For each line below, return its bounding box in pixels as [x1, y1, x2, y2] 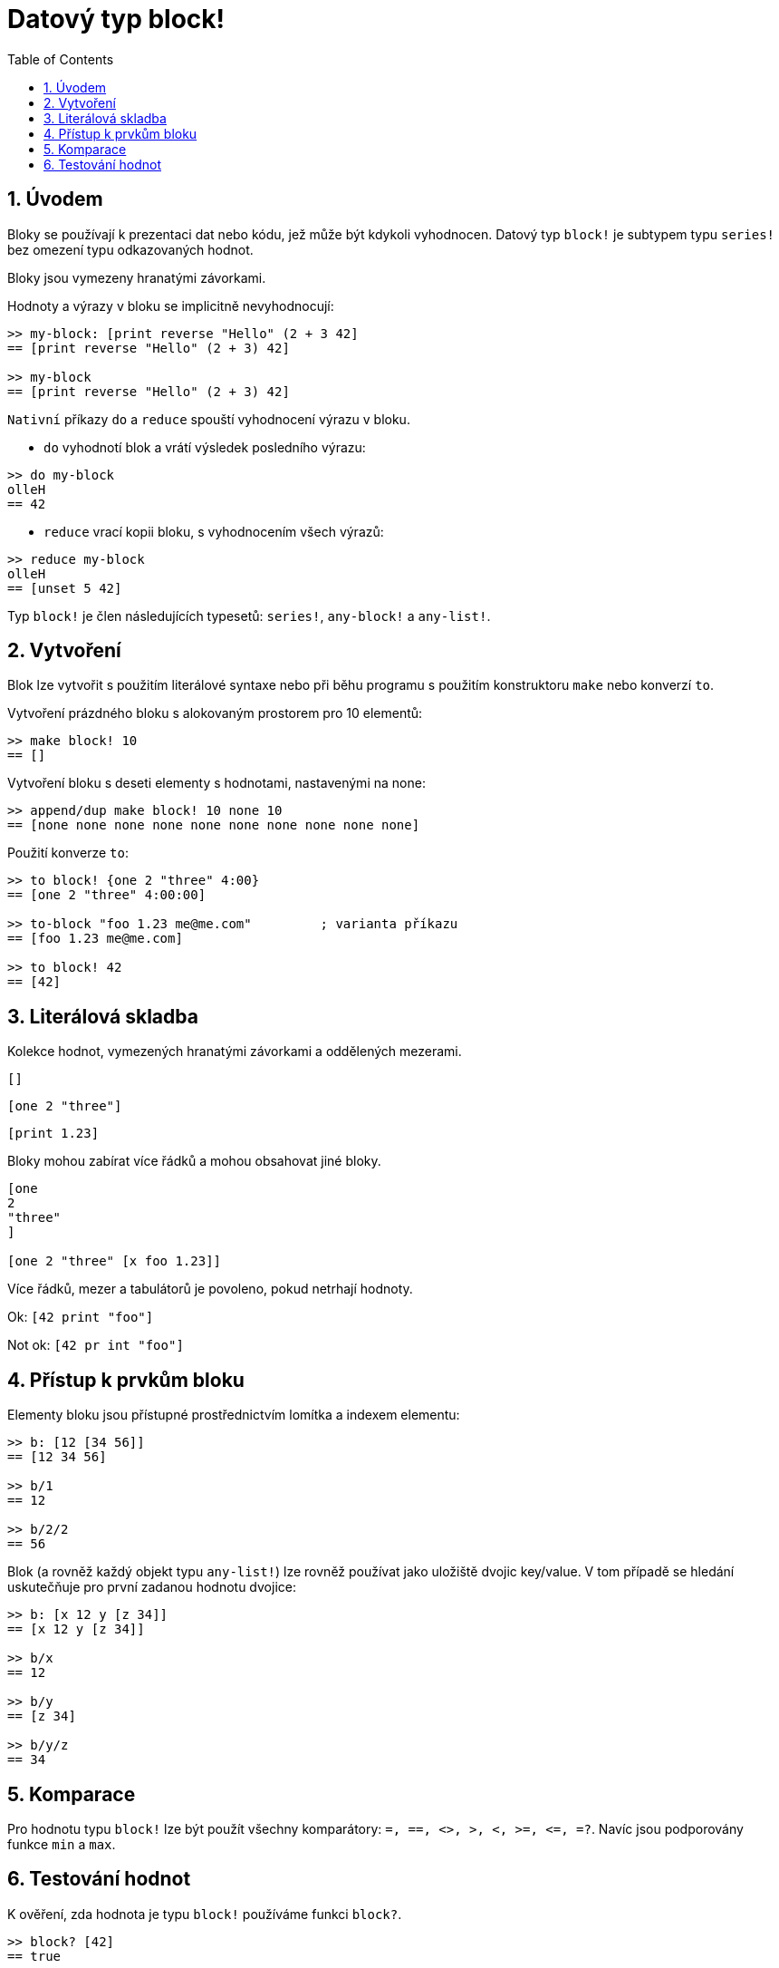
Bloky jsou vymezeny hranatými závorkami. [7, 269, 266, 286]
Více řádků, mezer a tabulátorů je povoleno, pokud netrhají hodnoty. [7, 1281, 413, 1297]
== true [7, 1948, 62, 1963]
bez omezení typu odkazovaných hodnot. [7, 241, 254, 257]
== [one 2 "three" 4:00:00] [7, 887, 207, 903]
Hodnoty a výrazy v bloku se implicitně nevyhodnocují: [7, 297, 334, 314]
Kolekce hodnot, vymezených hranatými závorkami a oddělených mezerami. [7, 1043, 462, 1060]
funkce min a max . [7, 1836, 116, 1852]
